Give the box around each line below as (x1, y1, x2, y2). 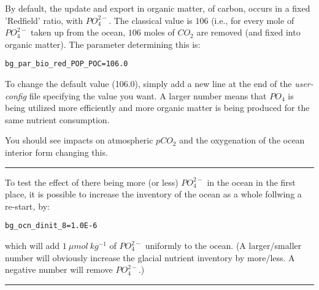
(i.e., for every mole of (211, 13, 294, 26)
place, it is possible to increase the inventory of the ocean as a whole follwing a (5, 188, 302, 200)
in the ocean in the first (207, 175, 296, 188)
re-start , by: (5, 199, 50, 212)
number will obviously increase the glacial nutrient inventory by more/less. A (5, 251, 295, 264)
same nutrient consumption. (5, 113, 110, 126)
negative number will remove (5, 263, 113, 276)
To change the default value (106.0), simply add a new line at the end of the (5, 77, 292, 90)
